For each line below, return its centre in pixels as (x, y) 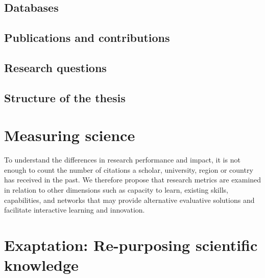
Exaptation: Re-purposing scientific (131, 245)
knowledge (41, 265)
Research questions (55, 67)
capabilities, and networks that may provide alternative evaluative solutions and (129, 200)
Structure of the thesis (65, 97)
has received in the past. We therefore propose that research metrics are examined (133, 180)
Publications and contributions (87, 38)
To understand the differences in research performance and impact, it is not (122, 160)
